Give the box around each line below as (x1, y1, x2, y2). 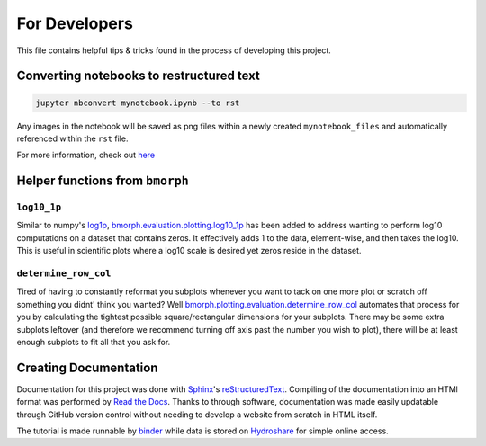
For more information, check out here (16, 149, 156, 161)
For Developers (16, 13, 134, 33)
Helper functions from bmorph (16, 174, 189, 189)
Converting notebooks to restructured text (16, 68, 260, 84)
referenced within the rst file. (16, 133, 129, 144)
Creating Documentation (16, 360, 158, 375)
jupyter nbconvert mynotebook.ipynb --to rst (35, 97, 240, 108)
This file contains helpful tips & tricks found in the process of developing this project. (16, 45, 332, 56)
